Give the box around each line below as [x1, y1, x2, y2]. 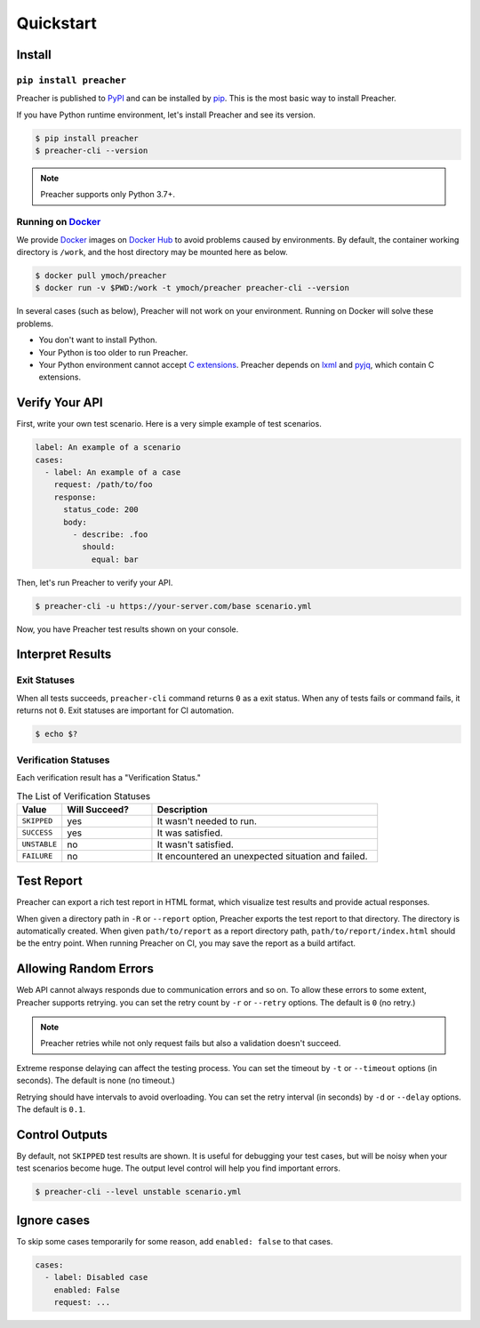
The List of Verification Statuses [16, 789, 151, 802]
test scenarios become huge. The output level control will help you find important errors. [16, 1163, 341, 1173]
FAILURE [21, 852, 53, 861]
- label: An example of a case [44, 467, 181, 477]
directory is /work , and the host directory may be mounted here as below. [16, 246, 288, 257]
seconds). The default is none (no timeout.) [16, 1076, 175, 1086]
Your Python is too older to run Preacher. [38, 347, 188, 357]
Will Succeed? [67, 803, 129, 815]
